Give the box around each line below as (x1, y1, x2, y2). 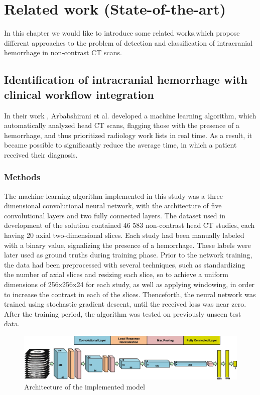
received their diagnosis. (4, 149, 78, 160)
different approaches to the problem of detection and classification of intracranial (4, 37, 253, 48)
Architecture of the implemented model (24, 381, 145, 391)
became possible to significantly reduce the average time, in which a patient (4, 140, 237, 150)
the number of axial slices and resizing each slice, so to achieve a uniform (4, 269, 228, 280)
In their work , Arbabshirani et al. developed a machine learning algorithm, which (4, 110, 256, 120)
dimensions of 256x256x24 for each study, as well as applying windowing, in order (4, 279, 255, 290)
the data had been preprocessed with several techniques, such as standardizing (4, 259, 245, 270)
